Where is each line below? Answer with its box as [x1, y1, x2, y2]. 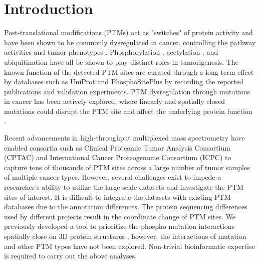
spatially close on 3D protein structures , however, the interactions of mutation [4, 231, 246, 241]
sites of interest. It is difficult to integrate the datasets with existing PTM [4, 191, 231, 202]
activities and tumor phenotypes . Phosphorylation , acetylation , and [4, 47, 218, 57]
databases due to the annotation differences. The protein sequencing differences [4, 201, 247, 212]
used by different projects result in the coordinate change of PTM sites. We [4, 211, 235, 221]
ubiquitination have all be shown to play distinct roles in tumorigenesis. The [4, 56, 238, 67]
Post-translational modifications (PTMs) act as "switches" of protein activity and [4, 27, 253, 38]
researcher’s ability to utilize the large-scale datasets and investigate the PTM [4, 182, 243, 192]
